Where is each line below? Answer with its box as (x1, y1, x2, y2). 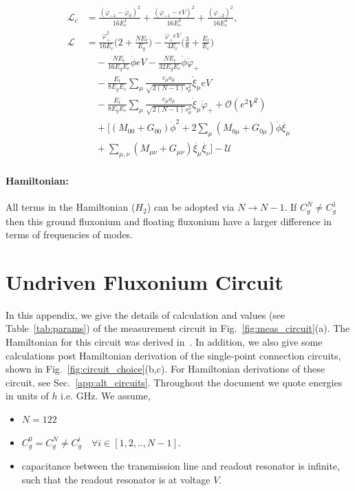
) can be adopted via (147, 200, 235, 214)
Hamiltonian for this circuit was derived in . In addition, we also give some (6, 335, 323, 349)
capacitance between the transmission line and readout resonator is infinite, (21, 459, 340, 473)
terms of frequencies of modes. (6, 227, 133, 242)
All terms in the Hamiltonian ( (6, 200, 136, 214)
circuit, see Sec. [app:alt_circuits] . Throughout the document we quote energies (6, 375, 343, 389)
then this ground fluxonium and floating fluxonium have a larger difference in (6, 213, 332, 228)
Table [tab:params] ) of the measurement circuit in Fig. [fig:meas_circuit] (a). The (6, 321, 350, 335)
